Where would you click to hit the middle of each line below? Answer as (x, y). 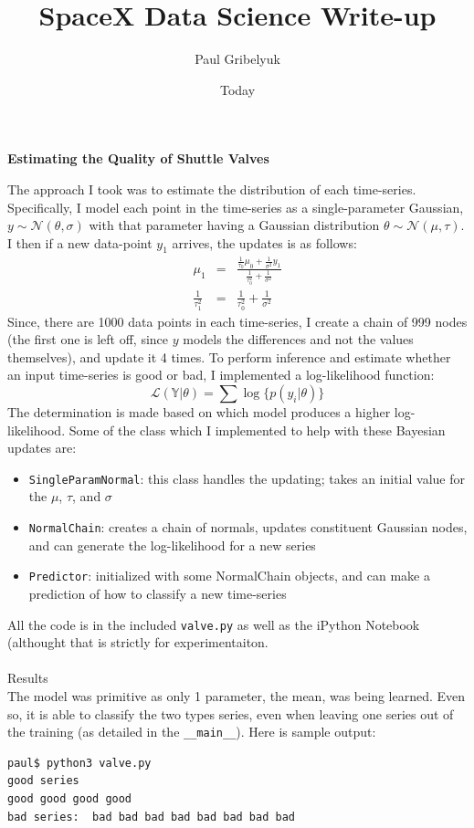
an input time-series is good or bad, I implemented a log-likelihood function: (221, 375)
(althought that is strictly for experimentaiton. (138, 642)
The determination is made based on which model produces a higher (199, 412)
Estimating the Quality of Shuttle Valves (138, 158)
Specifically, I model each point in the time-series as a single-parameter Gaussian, (236, 207)
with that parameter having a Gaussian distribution (234, 225)
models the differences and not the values (298, 339)
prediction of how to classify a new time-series (158, 593)
